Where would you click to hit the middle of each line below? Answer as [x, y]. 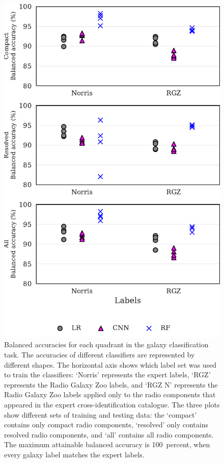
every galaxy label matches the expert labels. [74, 454]
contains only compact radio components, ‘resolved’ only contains [106, 425]
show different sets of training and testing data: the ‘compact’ [101, 414]
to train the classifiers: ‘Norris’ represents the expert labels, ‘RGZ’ [107, 375]
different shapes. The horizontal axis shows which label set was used [110, 364]
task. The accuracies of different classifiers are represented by [100, 355]
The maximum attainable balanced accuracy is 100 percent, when [107, 444]
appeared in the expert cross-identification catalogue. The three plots [112, 405]
